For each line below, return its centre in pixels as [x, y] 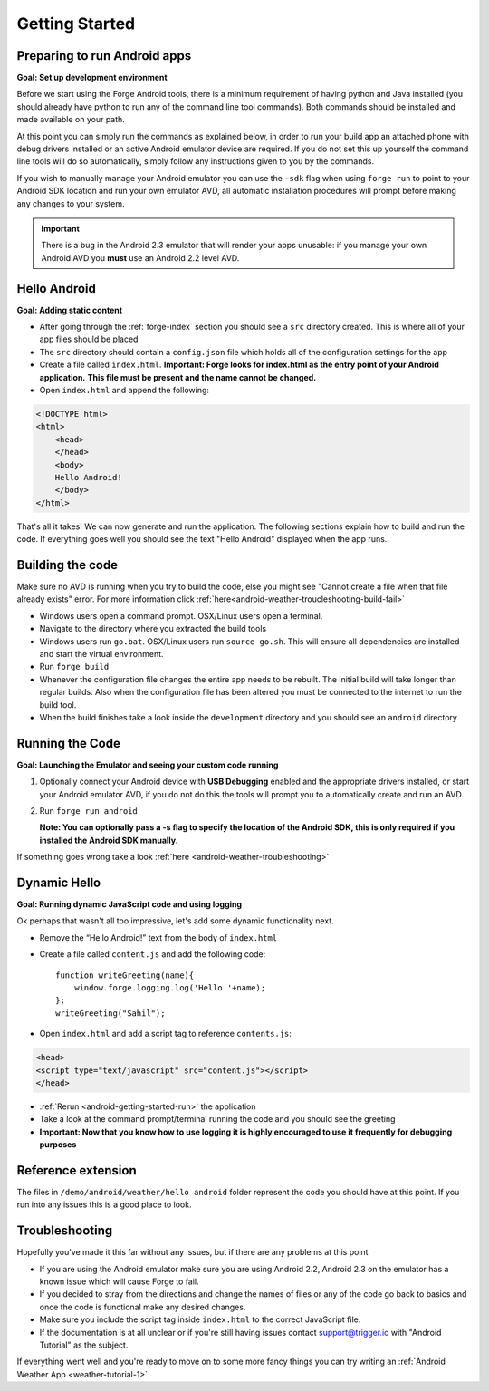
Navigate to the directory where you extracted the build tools [153, 629]
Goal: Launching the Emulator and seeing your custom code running [148, 765]
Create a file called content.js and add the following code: [153, 954]
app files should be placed [89, 339]
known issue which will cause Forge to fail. [119, 1281]
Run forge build [74, 667]
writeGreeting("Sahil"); [110, 1013]
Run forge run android [88, 810]
